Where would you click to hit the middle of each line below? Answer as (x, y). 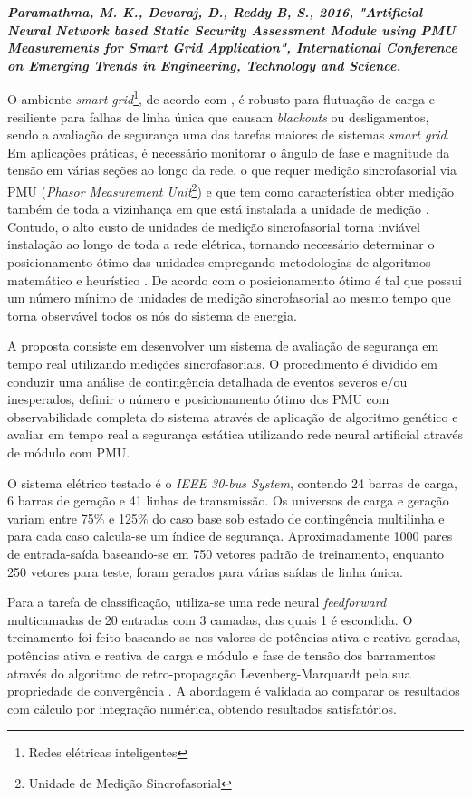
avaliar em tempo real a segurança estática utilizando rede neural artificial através (235, 434)
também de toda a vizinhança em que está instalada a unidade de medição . (218, 209)
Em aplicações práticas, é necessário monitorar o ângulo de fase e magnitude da (229, 152)
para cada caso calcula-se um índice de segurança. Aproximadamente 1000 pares (230, 536)
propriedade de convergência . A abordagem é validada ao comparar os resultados (234, 691)
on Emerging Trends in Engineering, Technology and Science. (204, 65)
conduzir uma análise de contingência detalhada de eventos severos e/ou (207, 381)
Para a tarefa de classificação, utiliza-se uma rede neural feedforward (197, 602)
